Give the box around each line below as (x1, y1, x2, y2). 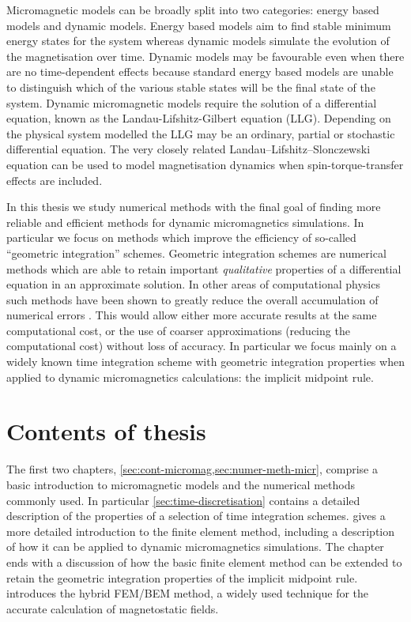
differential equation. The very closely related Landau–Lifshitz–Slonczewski (6, 141, 371, 157)
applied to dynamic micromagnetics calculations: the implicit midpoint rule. (6, 368, 374, 385)
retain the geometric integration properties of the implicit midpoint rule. (6, 569, 358, 586)
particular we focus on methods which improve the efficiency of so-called (6, 229, 356, 246)
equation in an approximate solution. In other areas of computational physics (6, 276, 380, 292)
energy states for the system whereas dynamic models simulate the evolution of (6, 32, 390, 49)
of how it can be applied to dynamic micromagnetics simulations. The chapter (6, 538, 384, 555)
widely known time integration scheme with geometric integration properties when (6, 353, 405, 370)
